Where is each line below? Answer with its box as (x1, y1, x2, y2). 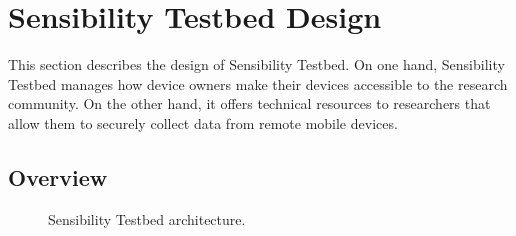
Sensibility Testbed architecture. (48, 208, 246, 229)
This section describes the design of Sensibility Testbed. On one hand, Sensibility (8, 54, 505, 75)
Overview (8, 161, 108, 192)
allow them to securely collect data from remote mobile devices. (8, 112, 398, 133)
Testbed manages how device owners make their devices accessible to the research (8, 73, 508, 94)
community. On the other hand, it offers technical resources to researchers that (8, 93, 491, 114)
